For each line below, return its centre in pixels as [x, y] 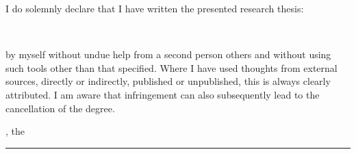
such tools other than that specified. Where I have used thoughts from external [171, 67]
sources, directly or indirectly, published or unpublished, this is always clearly [168, 81]
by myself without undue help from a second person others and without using [168, 54]
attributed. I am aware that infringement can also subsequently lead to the [163, 94]
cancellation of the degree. [60, 108]
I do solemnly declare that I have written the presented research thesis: [155, 8]
